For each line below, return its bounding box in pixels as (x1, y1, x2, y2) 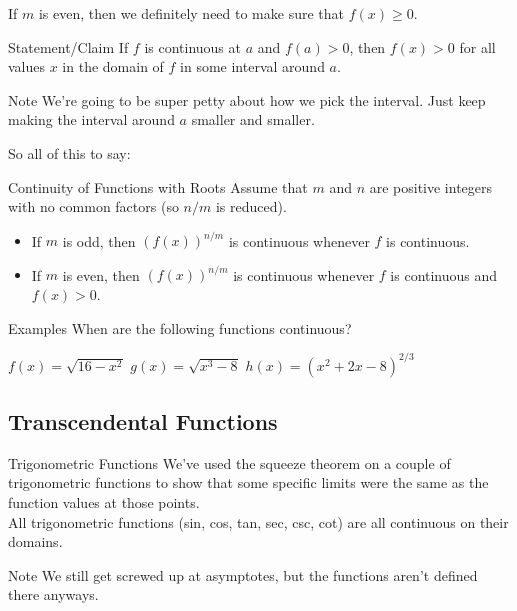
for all (459, 36, 496, 57)
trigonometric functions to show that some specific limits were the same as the (8, 472, 489, 493)
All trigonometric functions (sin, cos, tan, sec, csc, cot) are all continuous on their (8, 511, 509, 532)
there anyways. (8, 584, 99, 605)
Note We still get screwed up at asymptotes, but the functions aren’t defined (8, 564, 478, 585)
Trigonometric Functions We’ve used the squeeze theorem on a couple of (8, 452, 451, 473)
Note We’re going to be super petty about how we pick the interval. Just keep (8, 89, 486, 110)
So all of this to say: (8, 142, 131, 163)
